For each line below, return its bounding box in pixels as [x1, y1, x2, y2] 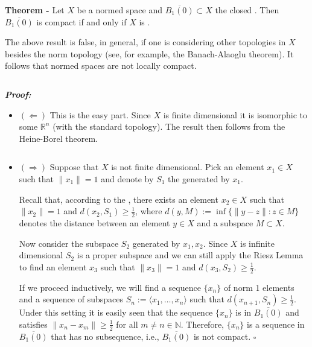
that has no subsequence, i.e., [51, 329, 159, 342]
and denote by [101, 172, 154, 185]
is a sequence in [247, 317, 305, 330]
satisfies [19, 317, 48, 330]
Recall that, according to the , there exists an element [19, 193, 218, 205]
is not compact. [193, 329, 251, 342]
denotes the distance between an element [19, 216, 170, 229]
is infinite [240, 237, 275, 249]
